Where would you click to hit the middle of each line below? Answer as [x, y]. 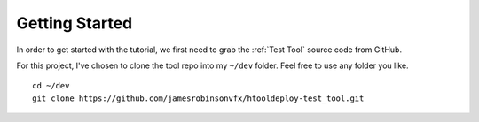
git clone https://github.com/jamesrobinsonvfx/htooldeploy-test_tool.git [198, 98]
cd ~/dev [51, 86]
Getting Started [75, 23]
